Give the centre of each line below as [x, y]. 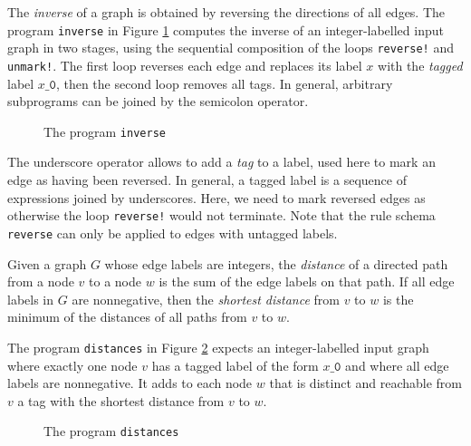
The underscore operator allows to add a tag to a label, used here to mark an [221, 162]
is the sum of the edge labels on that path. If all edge [307, 281]
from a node [41, 281]
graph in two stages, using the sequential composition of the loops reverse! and [231, 48]
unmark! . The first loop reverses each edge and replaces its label [185, 65]
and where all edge [397, 365]
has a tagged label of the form [235, 365]
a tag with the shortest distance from [121, 400]
